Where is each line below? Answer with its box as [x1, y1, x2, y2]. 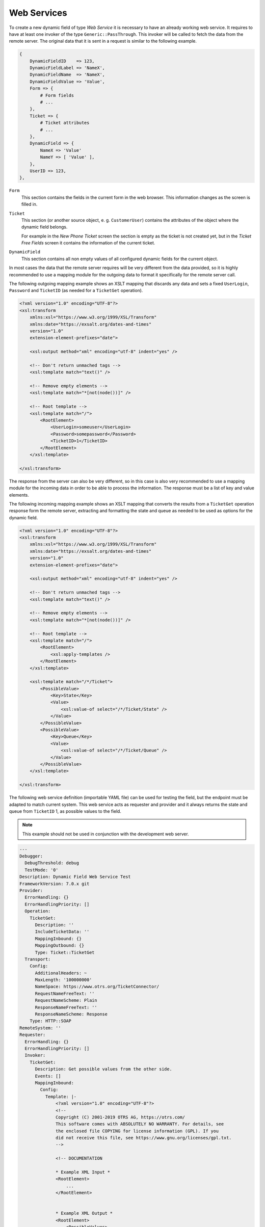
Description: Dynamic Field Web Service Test [19, 874, 131, 880]
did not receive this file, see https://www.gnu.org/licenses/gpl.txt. [55, 1135, 232, 1141]
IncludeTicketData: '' [35, 929, 90, 934]
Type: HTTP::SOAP [29, 1018, 72, 1024]
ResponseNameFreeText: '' [35, 1004, 98, 1010]
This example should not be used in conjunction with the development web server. [22, 831, 189, 837]
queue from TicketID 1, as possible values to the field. [9, 808, 121, 814]
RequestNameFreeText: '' [35, 990, 95, 996]
